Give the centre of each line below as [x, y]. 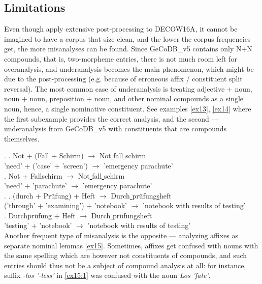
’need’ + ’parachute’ [36, 186]
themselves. [22, 138]
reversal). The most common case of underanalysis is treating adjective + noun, [128, 88]
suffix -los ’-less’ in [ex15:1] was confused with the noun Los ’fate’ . [107, 275]
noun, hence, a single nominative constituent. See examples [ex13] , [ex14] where [128, 108]
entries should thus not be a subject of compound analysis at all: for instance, [125, 265]
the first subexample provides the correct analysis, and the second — [111, 118]
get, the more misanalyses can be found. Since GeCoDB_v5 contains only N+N [128, 49]
